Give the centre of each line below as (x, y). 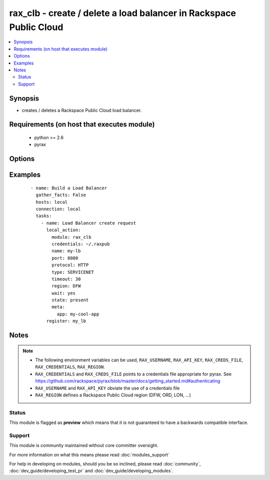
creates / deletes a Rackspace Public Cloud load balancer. (82, 110)
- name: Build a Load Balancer (69, 188)
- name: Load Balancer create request (88, 223)
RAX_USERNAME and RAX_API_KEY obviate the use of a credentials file (107, 388)
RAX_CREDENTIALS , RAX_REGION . (70, 367)
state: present (70, 300)
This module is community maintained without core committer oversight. (84, 445)
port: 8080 (65, 258)
